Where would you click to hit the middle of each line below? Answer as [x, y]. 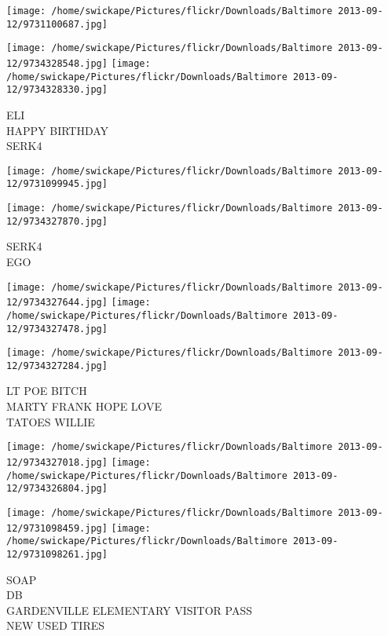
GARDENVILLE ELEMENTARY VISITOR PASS [130, 610]
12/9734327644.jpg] [57, 303]
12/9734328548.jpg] [57, 63]
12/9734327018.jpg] [57, 462]
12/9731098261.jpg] [57, 554]
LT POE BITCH [47, 391]
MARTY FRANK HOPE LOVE [84, 406]
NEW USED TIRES [56, 625]
